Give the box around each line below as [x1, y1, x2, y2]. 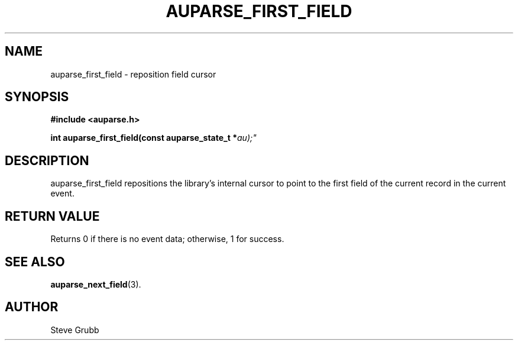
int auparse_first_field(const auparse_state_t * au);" [50, 133, 257, 143]
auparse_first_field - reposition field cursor [50, 69, 216, 79]
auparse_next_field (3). [50, 279, 141, 289]
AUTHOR [5, 299, 59, 315]
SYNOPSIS [5, 89, 69, 105]
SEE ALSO [5, 254, 65, 269]
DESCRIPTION [5, 153, 89, 168]
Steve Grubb [50, 324, 99, 335]
